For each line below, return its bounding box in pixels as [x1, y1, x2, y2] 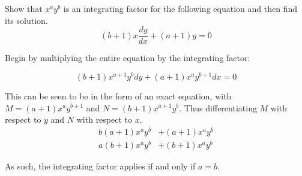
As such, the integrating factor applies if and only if [5, 159, 196, 172]
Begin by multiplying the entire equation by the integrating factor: [5, 51, 250, 64]
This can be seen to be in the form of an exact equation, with [5, 89, 232, 102]
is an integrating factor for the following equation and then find [63, 2, 297, 14]
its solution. [5, 14, 48, 26]
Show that [5, 2, 43, 14]
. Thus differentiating [179, 101, 257, 114]
